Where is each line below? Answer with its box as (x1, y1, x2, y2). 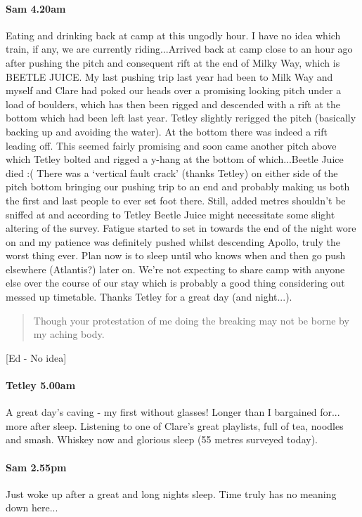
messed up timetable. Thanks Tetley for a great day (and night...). (6, 289, 292, 304)
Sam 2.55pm (6, 459, 67, 474)
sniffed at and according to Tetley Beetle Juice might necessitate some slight (6, 207, 335, 221)
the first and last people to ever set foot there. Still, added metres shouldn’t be (6, 192, 346, 207)
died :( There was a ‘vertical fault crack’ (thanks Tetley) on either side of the (6, 165, 338, 180)
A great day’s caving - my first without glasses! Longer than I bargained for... (6, 405, 340, 419)
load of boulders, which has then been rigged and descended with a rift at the (6, 96, 340, 111)
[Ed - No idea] (6, 350, 67, 365)
